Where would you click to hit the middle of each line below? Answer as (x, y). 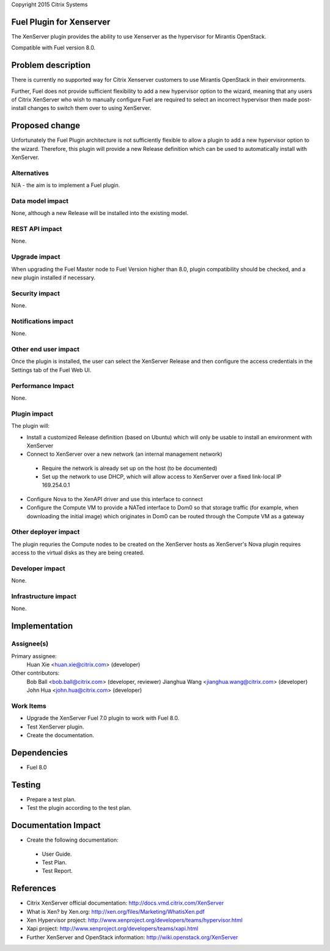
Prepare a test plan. (51, 799)
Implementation (42, 626)
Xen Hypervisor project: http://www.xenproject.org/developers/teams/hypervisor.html (134, 920)
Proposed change (46, 126)
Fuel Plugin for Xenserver (61, 22)
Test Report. (57, 871)
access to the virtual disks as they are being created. (78, 553)
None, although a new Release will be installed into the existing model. (100, 213)
